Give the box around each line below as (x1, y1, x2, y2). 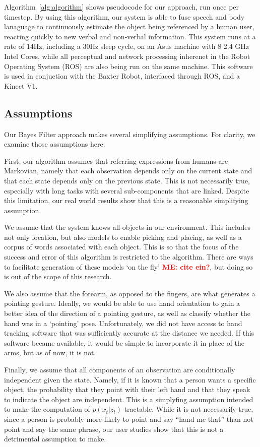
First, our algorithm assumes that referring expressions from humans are (4, 155, 228, 166)
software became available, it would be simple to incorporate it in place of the (4, 337, 245, 348)
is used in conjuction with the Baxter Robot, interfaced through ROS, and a (4, 71, 240, 81)
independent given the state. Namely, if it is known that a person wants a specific (4, 374, 256, 385)
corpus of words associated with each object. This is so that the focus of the (4, 241, 239, 252)
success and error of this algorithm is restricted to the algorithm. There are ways (4, 251, 253, 262)
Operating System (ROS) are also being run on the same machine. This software (4, 60, 253, 71)
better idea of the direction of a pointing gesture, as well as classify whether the (4, 308, 250, 318)
